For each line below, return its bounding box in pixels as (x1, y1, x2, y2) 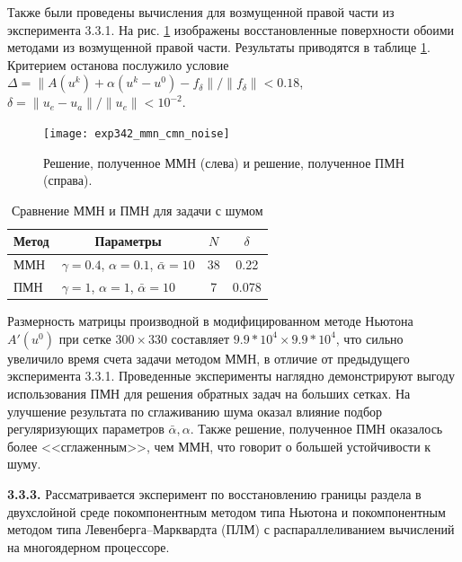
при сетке (58, 329, 111, 347)
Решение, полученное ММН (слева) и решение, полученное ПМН (43, 153, 404, 171)
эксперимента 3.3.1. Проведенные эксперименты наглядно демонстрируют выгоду (7, 366, 455, 385)
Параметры (94, 232, 162, 250)
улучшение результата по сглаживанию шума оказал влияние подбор (7, 401, 383, 420)
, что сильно (335, 329, 404, 347)
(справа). (43, 171, 93, 189)
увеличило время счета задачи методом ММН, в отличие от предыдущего (7, 348, 410, 367)
